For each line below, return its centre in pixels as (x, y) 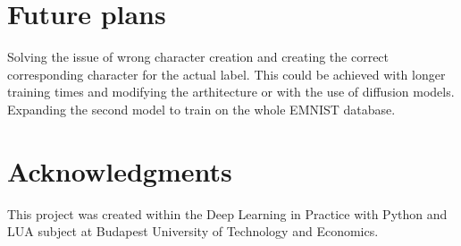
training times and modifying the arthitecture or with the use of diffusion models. (231, 92)
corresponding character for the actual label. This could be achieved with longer (226, 74)
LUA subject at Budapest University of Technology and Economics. (193, 231)
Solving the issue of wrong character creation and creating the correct (198, 57)
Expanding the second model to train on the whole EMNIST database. (201, 109)
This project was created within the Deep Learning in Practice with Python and (227, 213)
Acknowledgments (120, 170)
